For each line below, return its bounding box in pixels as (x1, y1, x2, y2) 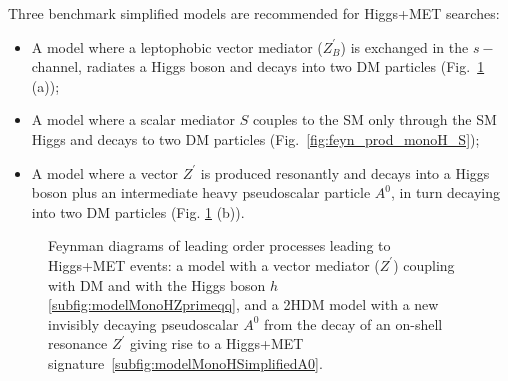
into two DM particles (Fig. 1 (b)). (31, 201, 245, 222)
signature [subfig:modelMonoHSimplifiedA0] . (48, 352, 323, 373)
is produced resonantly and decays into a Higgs (200, 162, 490, 183)
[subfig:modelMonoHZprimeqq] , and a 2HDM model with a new (48, 294, 439, 315)
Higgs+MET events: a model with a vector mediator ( (48, 254, 380, 275)
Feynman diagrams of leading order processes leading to (48, 235, 391, 256)
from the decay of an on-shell (263, 313, 443, 334)
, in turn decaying (391, 182, 500, 203)
